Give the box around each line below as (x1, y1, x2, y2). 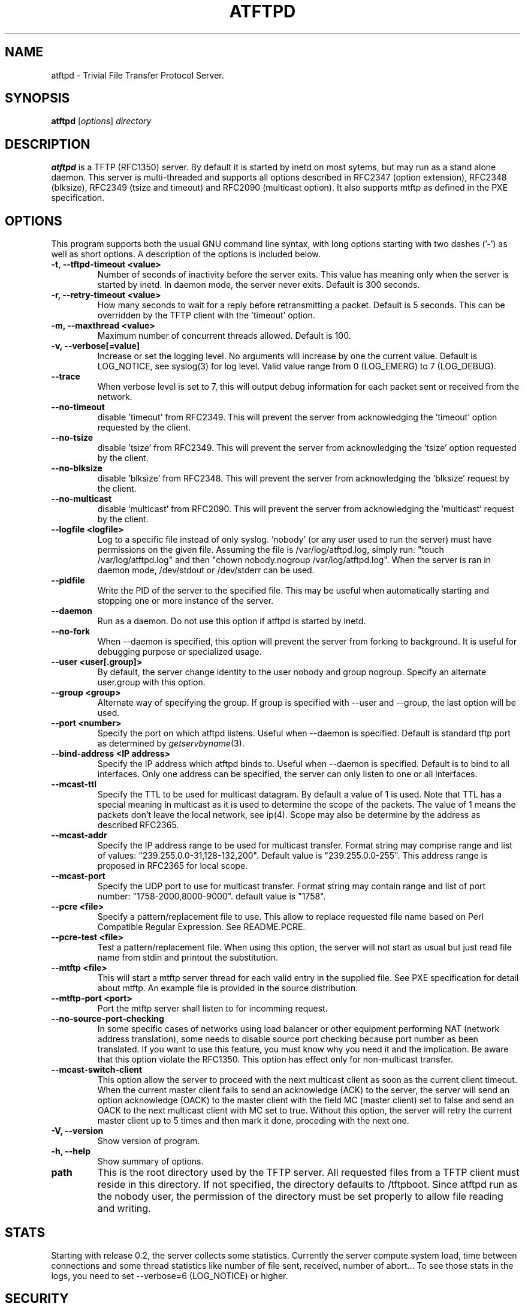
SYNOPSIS (5, 91, 70, 106)
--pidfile (51, 575, 85, 586)
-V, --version (51, 1126, 104, 1136)
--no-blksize (51, 463, 102, 474)
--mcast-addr (51, 830, 107, 841)
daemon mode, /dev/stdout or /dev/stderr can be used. (97, 565, 315, 576)
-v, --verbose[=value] (51, 341, 140, 351)
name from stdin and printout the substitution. (97, 952, 279, 963)
